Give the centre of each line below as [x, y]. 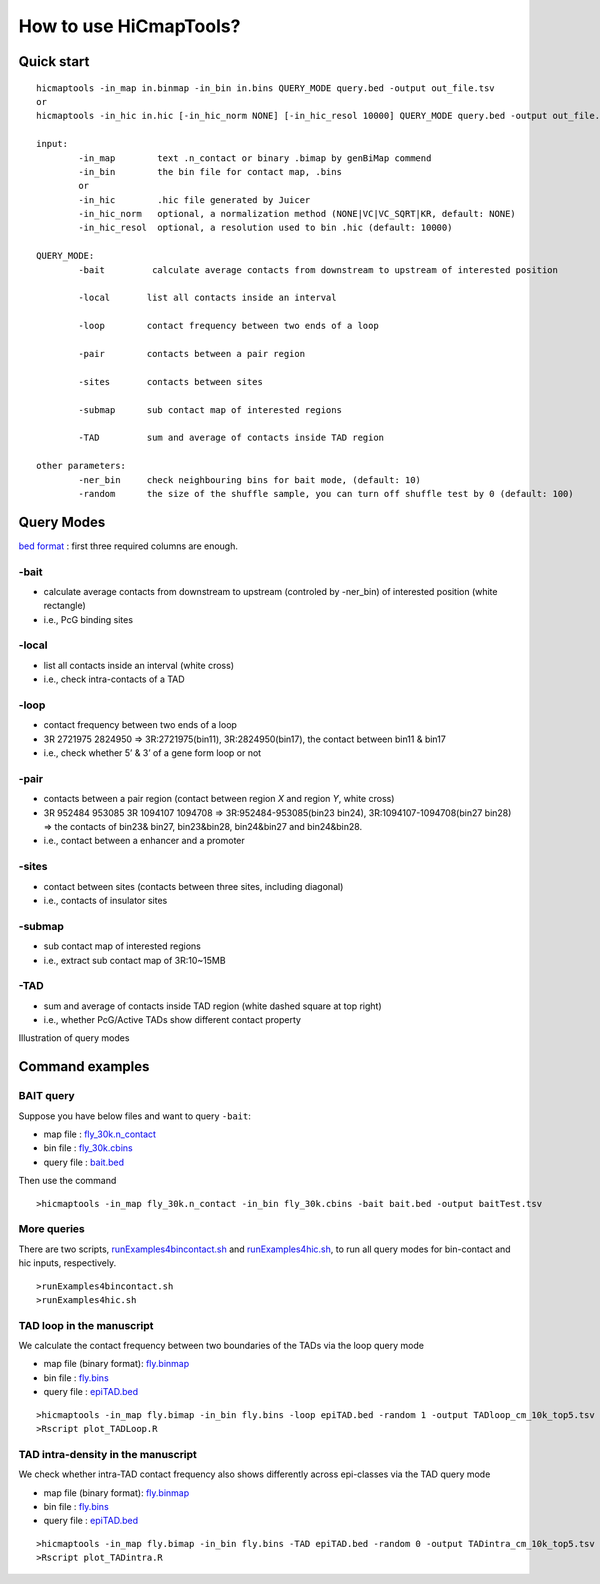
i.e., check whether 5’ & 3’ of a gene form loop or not [152, 753]
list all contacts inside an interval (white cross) [139, 665]
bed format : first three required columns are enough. [128, 546]
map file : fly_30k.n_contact [100, 1134]
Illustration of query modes [74, 1038]
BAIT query [46, 1096]
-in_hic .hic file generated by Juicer [194, 199]
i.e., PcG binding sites [88, 619]
